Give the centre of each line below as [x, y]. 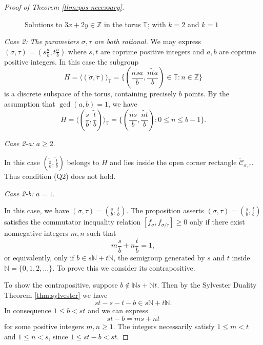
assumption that [30, 103]
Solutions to [44, 24]
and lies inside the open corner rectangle [173, 162]
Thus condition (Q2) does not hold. [60, 176]
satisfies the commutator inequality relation [73, 222]
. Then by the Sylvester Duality [207, 285]
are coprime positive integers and [152, 51]
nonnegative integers [36, 233]
